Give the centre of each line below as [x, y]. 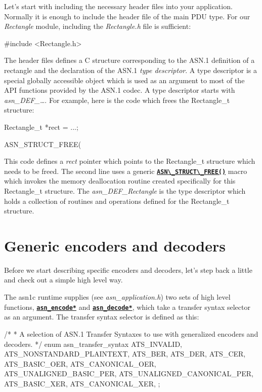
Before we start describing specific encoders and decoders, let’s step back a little [128, 270]
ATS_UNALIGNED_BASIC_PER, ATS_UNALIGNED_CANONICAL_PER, [129, 373]
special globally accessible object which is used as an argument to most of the [124, 80]
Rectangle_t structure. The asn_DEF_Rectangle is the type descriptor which [125, 190]
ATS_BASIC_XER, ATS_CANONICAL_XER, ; [82, 383]
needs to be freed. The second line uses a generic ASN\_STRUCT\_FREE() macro [126, 171]
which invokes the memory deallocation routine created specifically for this [120, 181]
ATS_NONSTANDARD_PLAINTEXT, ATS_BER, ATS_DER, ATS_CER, [125, 354]
